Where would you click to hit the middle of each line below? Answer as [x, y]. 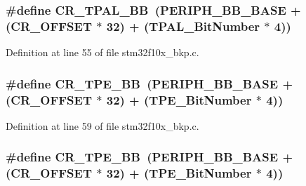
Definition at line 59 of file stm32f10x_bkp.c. [102, 125]
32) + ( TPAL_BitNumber [183, 26]
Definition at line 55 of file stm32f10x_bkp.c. [102, 52]
